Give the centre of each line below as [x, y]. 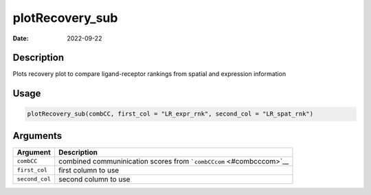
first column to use [89, 170]
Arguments [37, 136]
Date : [21, 38]
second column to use [94, 179]
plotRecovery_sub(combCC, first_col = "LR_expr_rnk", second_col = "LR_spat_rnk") [170, 114]
